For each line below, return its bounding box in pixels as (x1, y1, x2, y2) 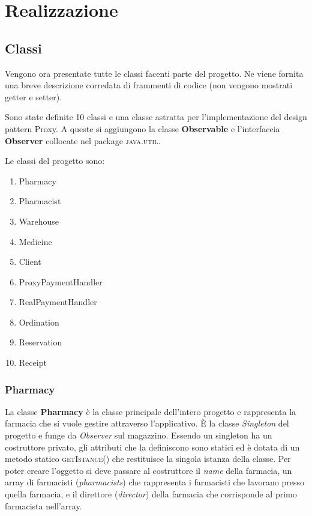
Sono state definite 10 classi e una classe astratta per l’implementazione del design (5, 111, 307, 123)
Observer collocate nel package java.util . (5, 134, 161, 147)
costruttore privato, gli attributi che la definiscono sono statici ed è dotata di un (5, 440, 300, 453)
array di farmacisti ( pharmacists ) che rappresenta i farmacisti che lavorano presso (5, 476, 304, 488)
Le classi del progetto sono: (5, 154, 105, 167)
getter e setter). (5, 90, 62, 103)
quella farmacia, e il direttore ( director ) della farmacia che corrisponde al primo (5, 488, 297, 500)
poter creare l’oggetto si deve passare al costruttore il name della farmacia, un (5, 464, 292, 476)
